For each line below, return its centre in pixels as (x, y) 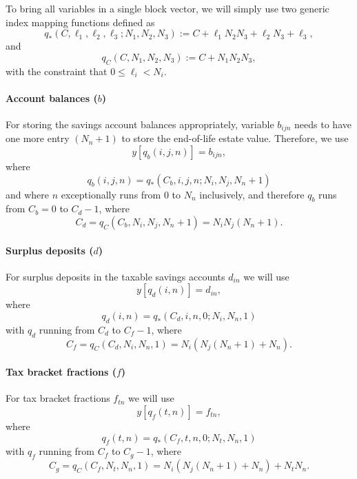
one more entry (38, 138)
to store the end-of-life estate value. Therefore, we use (235, 138)
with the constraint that (57, 71)
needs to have (323, 124)
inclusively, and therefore (252, 194)
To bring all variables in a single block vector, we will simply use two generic (167, 8)
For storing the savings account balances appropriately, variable (140, 124)
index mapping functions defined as (80, 22)
